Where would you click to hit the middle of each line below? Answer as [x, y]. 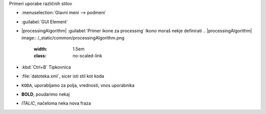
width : [41, 49]
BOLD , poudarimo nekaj [46, 94]
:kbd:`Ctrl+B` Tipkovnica [46, 67]
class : [40, 56]
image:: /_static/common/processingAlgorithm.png [73, 38]
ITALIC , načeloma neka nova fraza [56, 103]
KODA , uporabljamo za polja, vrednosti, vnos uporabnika [78, 85]
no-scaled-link [87, 56]
